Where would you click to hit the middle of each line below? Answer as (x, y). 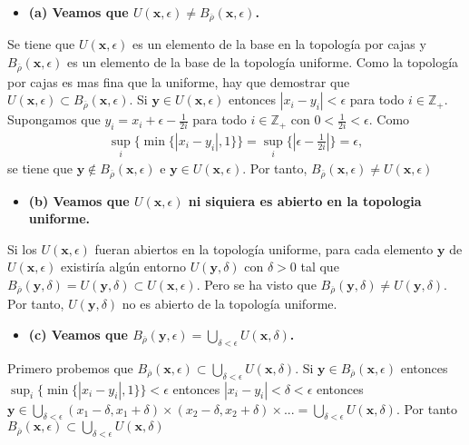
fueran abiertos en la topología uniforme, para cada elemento (264, 248)
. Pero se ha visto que (256, 284)
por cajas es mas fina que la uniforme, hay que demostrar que (179, 81)
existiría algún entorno (123, 267)
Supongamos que (54, 119)
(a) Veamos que (78, 12)
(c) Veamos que (78, 335)
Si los (22, 248)
